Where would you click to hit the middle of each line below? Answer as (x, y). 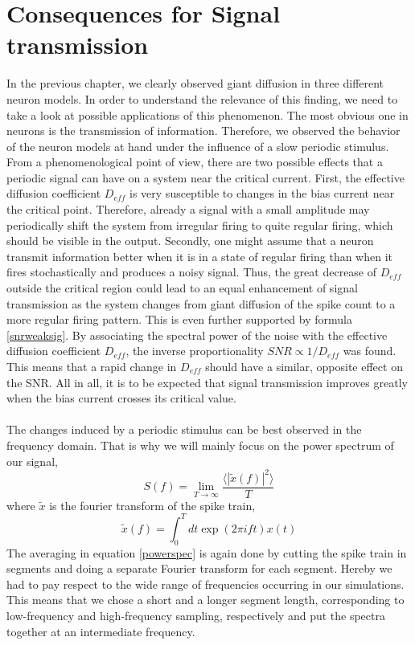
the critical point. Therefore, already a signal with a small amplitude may (188, 209)
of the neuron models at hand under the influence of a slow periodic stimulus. (198, 146)
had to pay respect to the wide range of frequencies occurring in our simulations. (205, 584)
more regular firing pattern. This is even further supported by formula (179, 319)
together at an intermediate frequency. (101, 631)
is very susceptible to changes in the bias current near (262, 193)
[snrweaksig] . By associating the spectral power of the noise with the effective (197, 335)
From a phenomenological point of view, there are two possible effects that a (195, 162)
